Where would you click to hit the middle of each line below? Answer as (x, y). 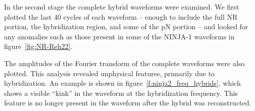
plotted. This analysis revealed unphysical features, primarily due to (110, 73)
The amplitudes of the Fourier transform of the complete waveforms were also (124, 63)
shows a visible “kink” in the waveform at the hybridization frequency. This (121, 93)
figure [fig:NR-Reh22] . (38, 46)
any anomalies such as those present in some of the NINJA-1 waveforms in (119, 36)
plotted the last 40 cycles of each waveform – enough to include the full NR (121, 16)
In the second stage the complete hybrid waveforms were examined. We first (122, 7)
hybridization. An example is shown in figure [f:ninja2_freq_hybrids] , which (122, 83)
